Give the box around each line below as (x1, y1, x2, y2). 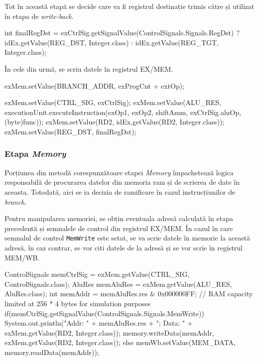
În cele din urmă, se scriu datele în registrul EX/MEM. (4, 63, 173, 74)
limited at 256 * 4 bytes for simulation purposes (4, 298, 151, 308)
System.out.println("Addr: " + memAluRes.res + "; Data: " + (4, 318, 193, 328)
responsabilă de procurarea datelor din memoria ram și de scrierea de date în (4, 177, 240, 187)
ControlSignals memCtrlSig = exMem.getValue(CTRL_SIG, (4, 269, 190, 279)
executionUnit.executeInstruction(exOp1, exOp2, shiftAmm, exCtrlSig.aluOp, (4, 107, 242, 117)
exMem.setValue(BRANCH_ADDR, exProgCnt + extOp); (4, 80, 185, 91)
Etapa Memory (4, 147, 66, 160)
